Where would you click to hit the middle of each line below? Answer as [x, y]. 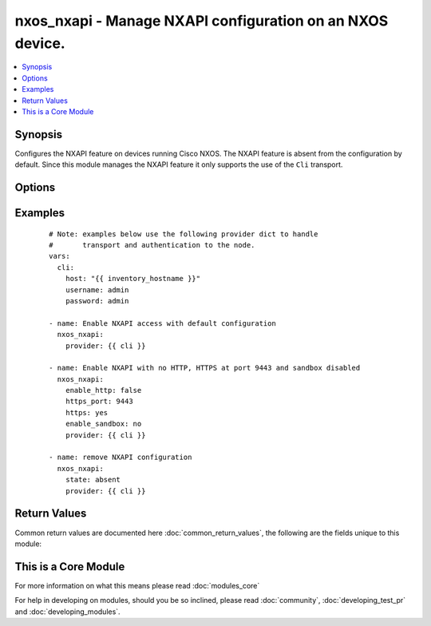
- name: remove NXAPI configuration [121, 458]
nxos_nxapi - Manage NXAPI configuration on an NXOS [202, 21]
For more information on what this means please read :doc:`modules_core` [137, 585]
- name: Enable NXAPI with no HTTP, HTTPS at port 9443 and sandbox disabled [205, 368]
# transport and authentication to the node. [152, 245]
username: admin [97, 290]
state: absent [93, 480]
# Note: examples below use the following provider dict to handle [184, 234]
